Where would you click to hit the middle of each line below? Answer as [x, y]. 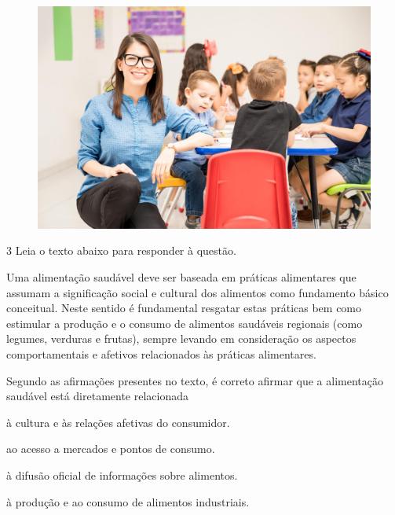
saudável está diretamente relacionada [97, 396]
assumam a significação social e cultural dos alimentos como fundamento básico [197, 292]
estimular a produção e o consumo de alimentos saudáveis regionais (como [185, 323]
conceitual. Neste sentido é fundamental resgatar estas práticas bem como [184, 308]
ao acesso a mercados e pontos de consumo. [111, 449]
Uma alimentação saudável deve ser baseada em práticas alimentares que [181, 276]
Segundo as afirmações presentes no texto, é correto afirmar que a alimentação [195, 380]
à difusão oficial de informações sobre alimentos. [122, 475]
